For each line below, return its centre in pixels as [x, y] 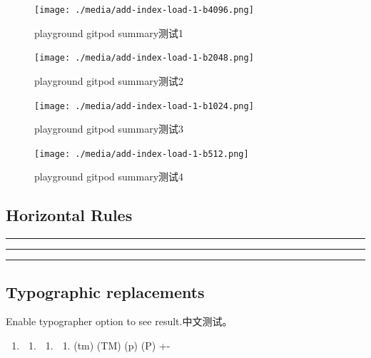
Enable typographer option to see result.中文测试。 [119, 321]
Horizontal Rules [69, 215]
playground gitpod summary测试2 [109, 80]
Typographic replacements [105, 291]
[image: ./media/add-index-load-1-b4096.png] [144, 10]
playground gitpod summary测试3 [109, 129]
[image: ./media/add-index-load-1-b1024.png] [144, 106]
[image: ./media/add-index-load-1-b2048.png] [144, 58]
